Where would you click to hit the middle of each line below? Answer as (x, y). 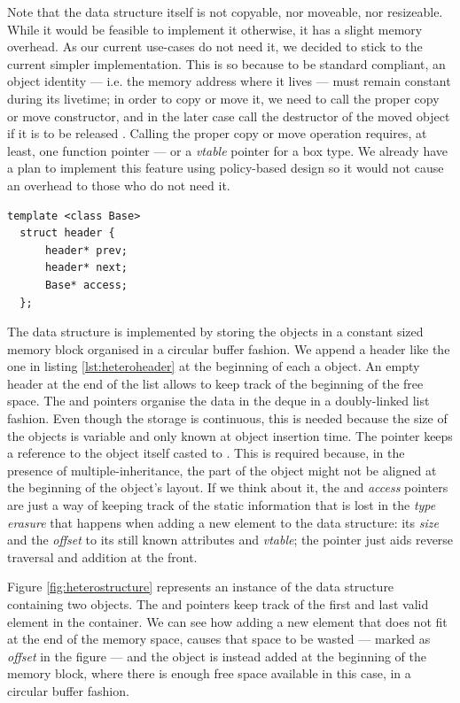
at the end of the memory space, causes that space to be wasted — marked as (219, 639)
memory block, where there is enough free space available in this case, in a (209, 673)
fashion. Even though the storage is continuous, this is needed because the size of (227, 418)
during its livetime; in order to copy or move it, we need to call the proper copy (223, 98)
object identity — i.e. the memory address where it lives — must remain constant (229, 81)
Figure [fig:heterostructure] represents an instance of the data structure (201, 587)
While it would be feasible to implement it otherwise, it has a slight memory (215, 29)
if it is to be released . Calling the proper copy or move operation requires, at (217, 133)
